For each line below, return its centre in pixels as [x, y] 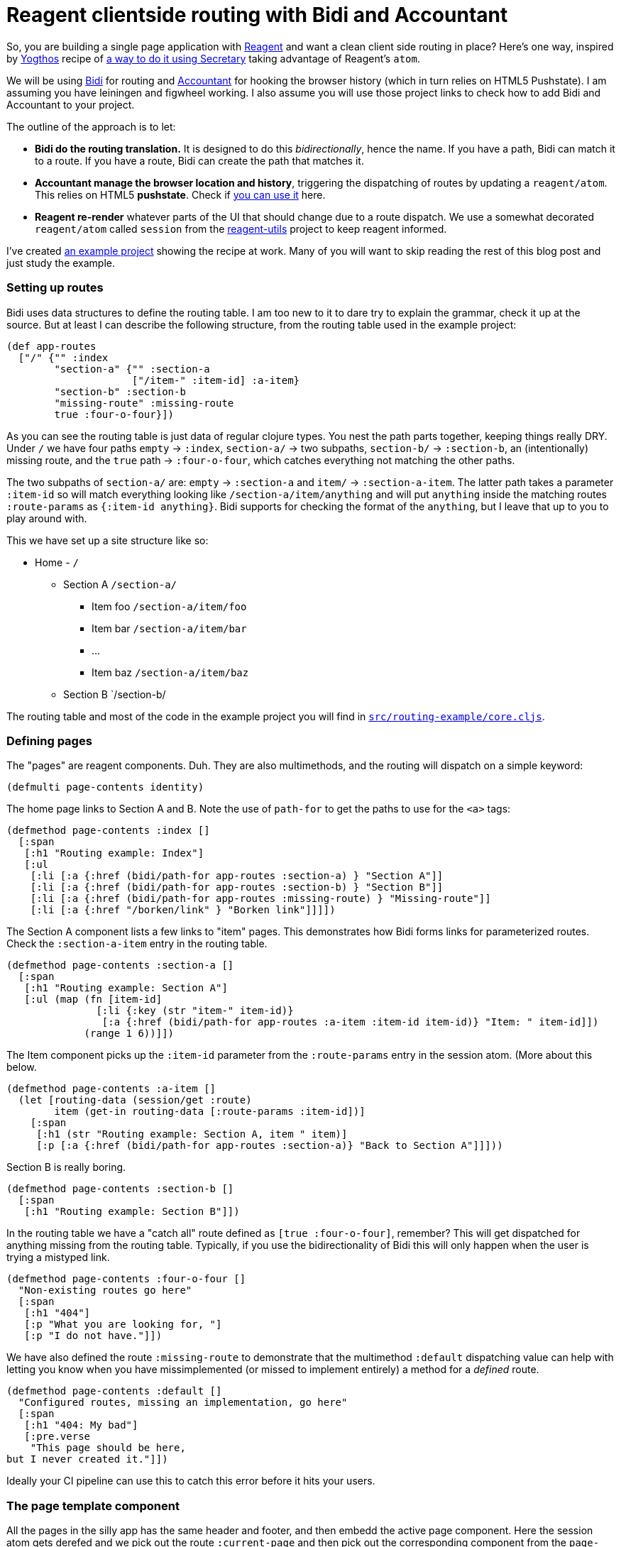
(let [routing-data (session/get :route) [135, 1100]
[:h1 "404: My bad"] [81, 1425]
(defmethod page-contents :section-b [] [120, 1189]
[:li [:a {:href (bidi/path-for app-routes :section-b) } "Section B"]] [237, 887]
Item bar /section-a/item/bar [169, 628]
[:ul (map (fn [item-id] [93, 1000]
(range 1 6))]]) [129, 1034]
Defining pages [49, 741]
